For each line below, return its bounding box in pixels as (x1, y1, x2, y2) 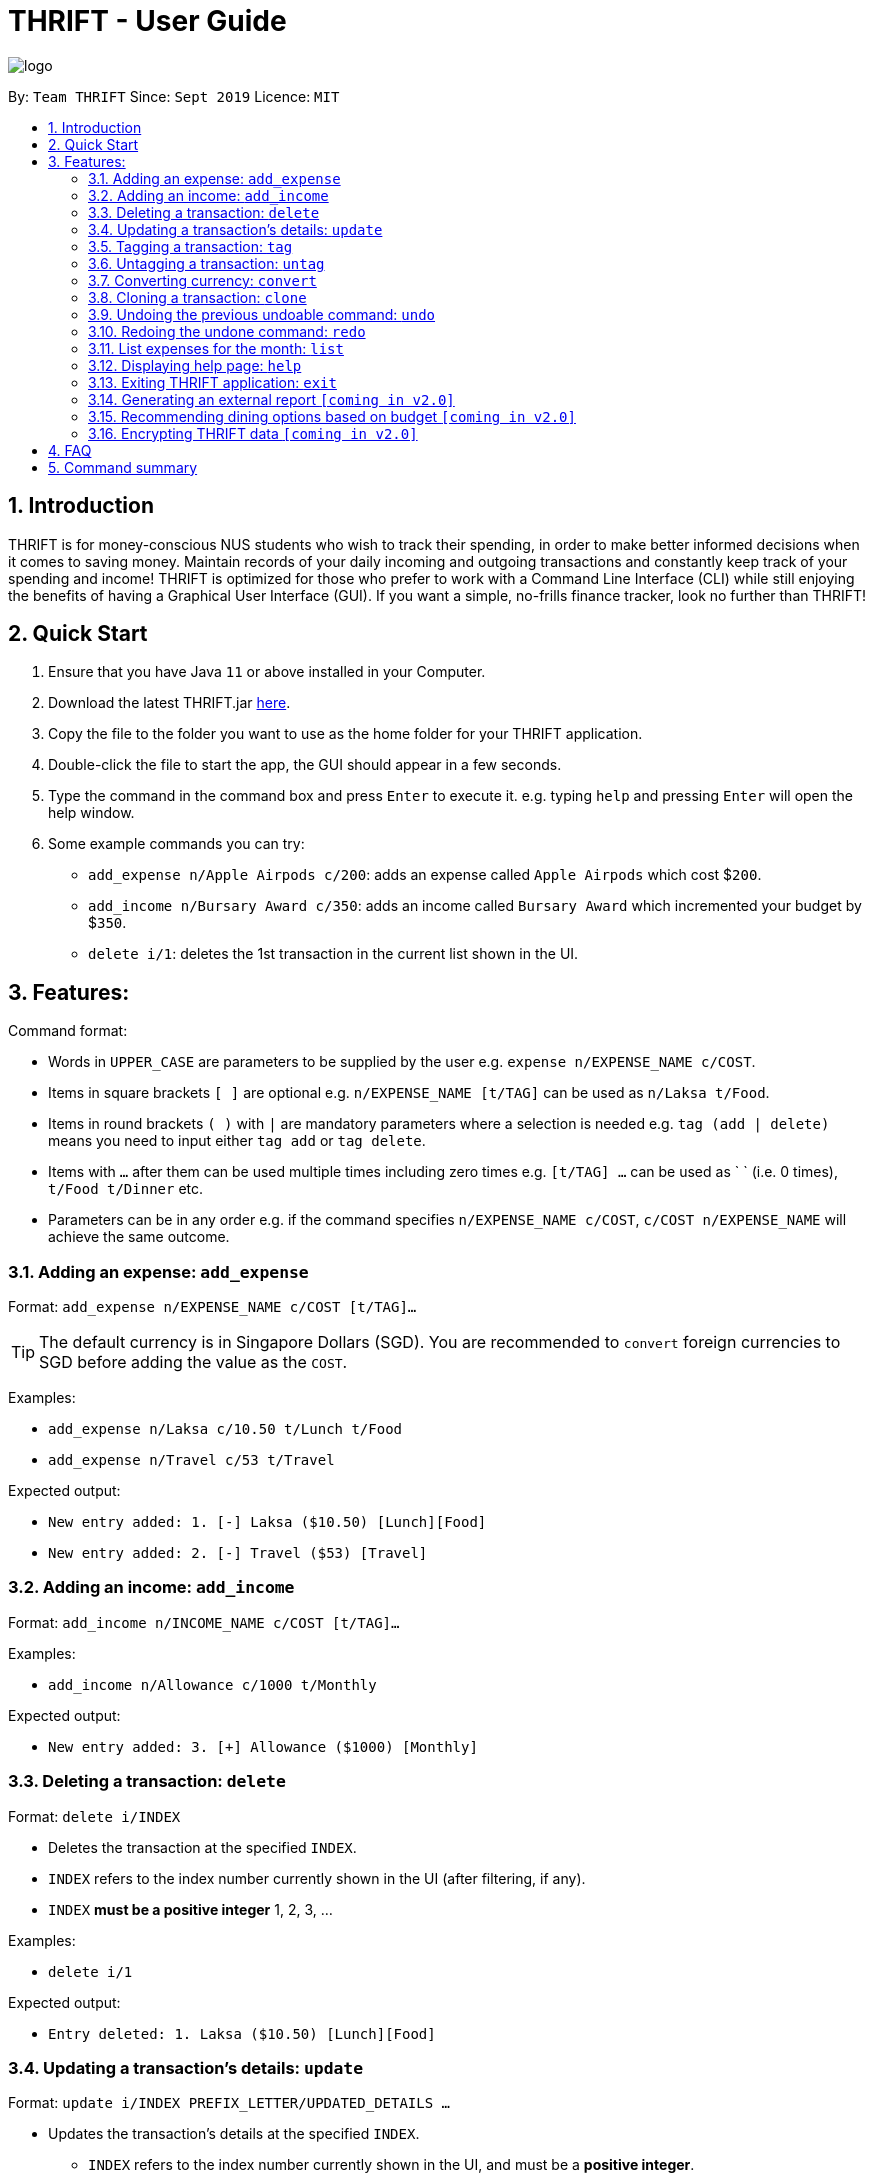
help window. (48, 804, 135, 822)
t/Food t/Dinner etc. (48, 1180, 204, 1198)
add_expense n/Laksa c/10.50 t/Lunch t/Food (48, 1421, 403, 1438)
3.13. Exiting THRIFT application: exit (88, 373, 337, 391)
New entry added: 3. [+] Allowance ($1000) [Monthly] (48, 1738, 478, 1755)
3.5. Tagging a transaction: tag (88, 237, 293, 255)
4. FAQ (48, 441, 92, 459)
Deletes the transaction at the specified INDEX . (48, 1838, 357, 1856)
